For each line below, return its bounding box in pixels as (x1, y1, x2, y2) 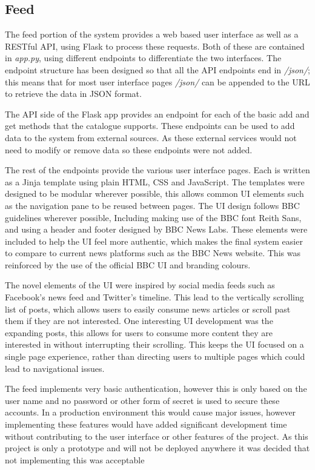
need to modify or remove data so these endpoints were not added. (5, 143, 253, 156)
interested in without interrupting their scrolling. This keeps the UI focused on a (5, 338, 304, 351)
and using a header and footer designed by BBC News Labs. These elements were (5, 223, 308, 236)
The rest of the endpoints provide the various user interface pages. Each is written (5, 164, 310, 176)
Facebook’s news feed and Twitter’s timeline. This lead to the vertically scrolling (5, 291, 304, 303)
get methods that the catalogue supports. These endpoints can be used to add (5, 119, 295, 132)
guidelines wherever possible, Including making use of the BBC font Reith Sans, (5, 211, 302, 223)
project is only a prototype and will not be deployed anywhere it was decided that (5, 442, 310, 454)
